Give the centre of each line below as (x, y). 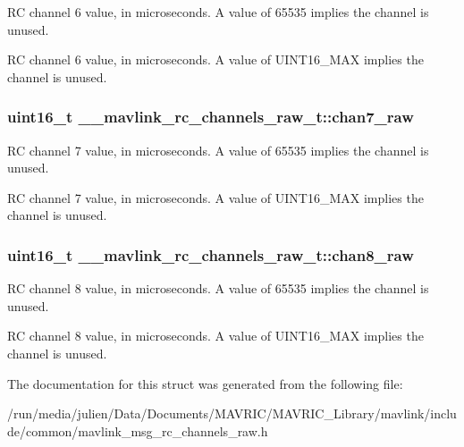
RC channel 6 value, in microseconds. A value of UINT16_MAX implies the (215, 59)
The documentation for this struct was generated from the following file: (205, 383)
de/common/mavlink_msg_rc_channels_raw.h (138, 430)
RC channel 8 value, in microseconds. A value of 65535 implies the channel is (218, 288)
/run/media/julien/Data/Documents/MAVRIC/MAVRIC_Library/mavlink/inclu (232, 413)
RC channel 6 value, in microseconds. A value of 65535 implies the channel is (218, 12)
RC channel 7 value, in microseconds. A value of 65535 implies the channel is (218, 150)
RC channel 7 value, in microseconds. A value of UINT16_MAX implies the (215, 197)
